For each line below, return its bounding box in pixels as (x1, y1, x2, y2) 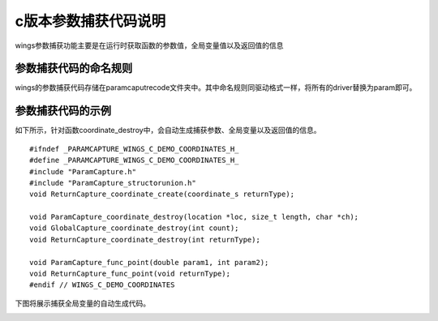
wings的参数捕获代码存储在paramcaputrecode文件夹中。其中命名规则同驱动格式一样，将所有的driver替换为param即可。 (15, 83, 417, 92)
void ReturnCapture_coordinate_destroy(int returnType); (29, 235, 261, 244)
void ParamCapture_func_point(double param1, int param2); (29, 258, 269, 267)
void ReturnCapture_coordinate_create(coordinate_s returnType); (29, 190, 295, 199)
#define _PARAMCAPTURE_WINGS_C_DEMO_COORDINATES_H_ (29, 156, 239, 165)
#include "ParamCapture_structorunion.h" (29, 178, 196, 187)
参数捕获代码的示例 (15, 104, 111, 118)
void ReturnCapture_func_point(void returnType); (29, 269, 231, 279)
